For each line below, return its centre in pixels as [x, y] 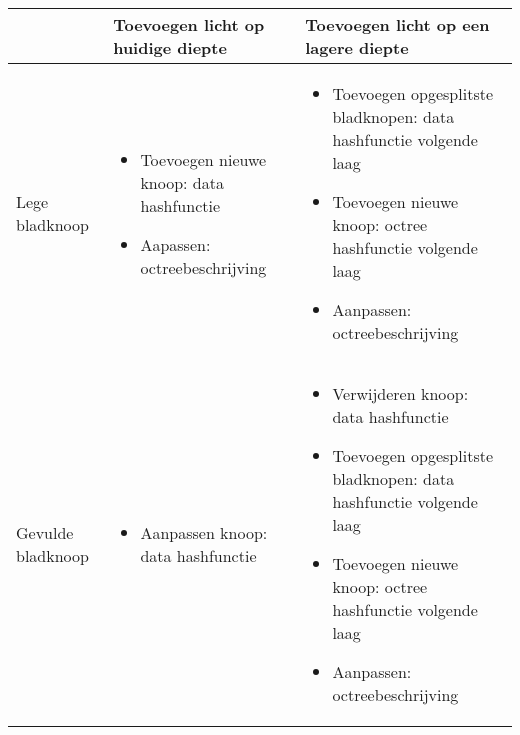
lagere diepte [357, 47]
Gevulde [45, 532]
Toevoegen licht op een [397, 24]
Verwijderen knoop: [400, 393]
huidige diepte [170, 47]
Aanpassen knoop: [204, 532]
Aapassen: [175, 244]
